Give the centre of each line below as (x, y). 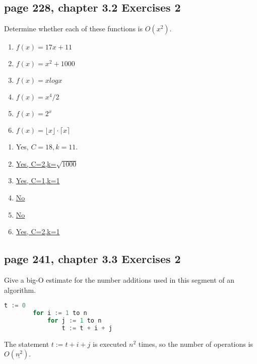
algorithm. (20, 290)
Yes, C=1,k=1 (38, 180)
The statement (27, 344)
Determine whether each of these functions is (74, 29)
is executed (110, 344)
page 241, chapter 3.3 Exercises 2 (92, 259)
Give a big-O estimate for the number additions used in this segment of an (119, 279)
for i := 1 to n (60, 313)
